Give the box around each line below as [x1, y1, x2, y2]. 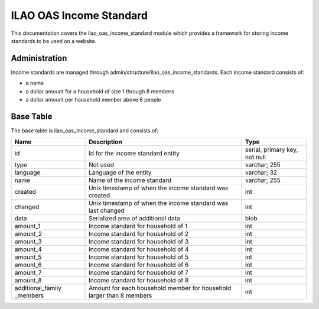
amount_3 [14, 238, 42, 246]
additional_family [14, 284, 61, 292]
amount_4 [14, 245, 43, 253]
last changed [89, 207, 125, 215]
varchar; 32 [245, 168, 278, 177]
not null [245, 153, 266, 161]
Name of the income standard [89, 176, 172, 184]
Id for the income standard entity [89, 149, 180, 158]
